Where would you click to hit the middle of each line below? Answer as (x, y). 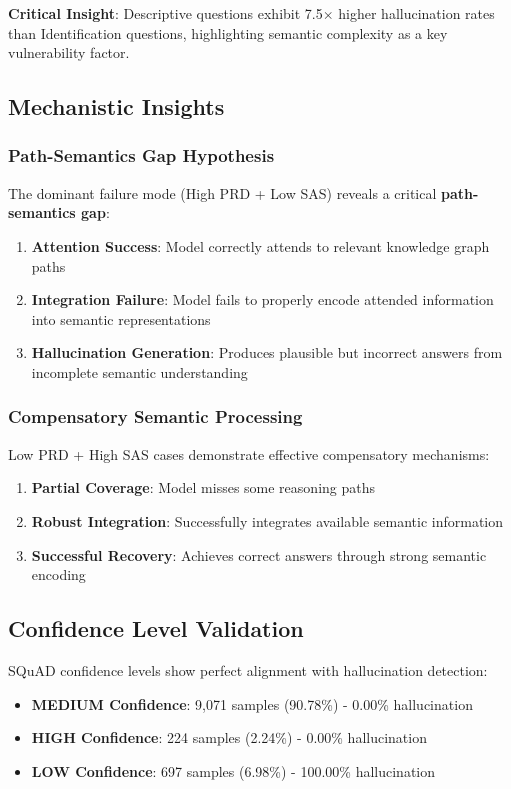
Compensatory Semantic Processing (155, 416)
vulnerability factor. (69, 52)
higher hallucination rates (416, 13)
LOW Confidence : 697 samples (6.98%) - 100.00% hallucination (233, 770)
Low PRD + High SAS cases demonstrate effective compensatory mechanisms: (249, 453)
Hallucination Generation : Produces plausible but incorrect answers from (267, 352)
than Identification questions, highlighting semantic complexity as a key (228, 32)
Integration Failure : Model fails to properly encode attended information (262, 299)
